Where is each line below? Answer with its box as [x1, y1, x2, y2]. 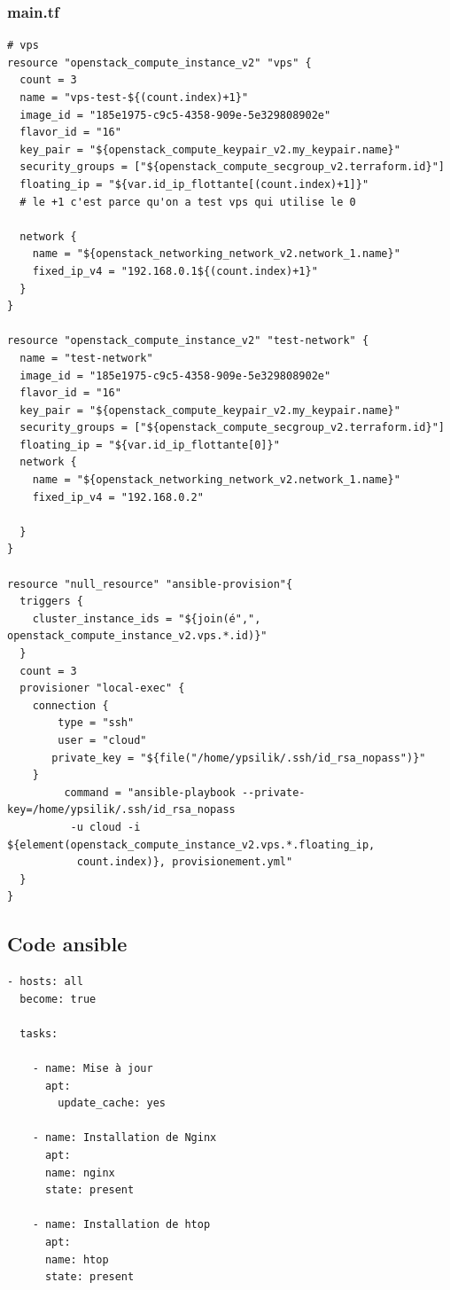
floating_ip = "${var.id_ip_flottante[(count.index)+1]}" [19, 177, 369, 191]
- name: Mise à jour [32, 1062, 153, 1075]
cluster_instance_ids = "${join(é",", [32, 612, 261, 625]
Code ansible [7, 930, 128, 958]
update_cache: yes [58, 1097, 166, 1110]
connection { [32, 699, 109, 712]
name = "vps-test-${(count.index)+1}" [19, 91, 249, 104]
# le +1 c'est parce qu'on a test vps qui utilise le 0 [19, 195, 356, 208]
